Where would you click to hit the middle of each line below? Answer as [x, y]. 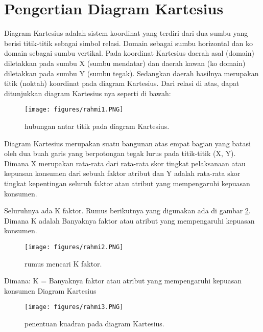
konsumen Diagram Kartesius [50, 290]
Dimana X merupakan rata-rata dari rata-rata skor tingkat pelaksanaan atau [125, 163]
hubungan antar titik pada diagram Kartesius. [97, 126]
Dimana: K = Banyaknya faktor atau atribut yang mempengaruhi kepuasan [123, 281]
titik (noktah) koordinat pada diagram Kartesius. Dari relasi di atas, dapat [122, 83]
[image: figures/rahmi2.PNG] [74, 247]
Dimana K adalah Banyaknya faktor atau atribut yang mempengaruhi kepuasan [129, 220]
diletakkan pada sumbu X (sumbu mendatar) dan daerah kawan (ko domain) [125, 63]
